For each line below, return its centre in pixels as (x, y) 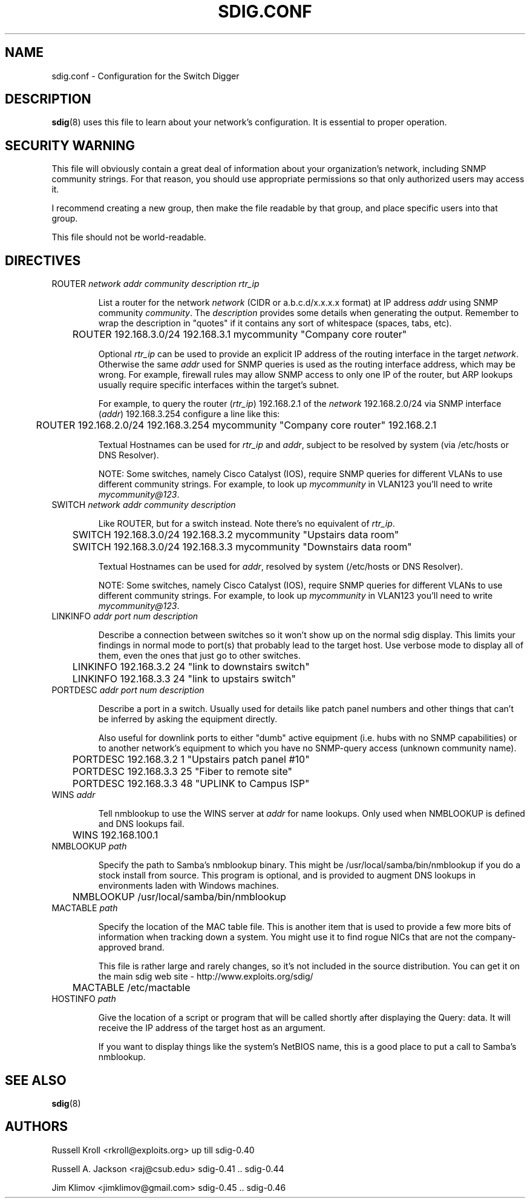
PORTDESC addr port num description (128, 690)
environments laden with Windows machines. (188, 886)
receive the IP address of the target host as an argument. (212, 1028)
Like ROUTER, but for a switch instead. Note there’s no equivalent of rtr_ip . (247, 524)
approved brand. (131, 948)
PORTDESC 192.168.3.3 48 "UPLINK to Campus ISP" (191, 784)
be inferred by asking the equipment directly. (188, 719)
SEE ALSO (36, 1080)
